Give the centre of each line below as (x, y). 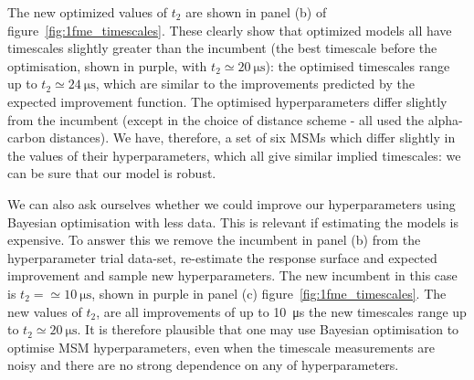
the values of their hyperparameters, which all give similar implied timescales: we (234, 155)
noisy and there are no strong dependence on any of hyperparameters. (203, 365)
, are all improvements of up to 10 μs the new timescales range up (281, 311)
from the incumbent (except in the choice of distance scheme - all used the (216, 119)
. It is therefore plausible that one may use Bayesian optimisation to (268, 329)
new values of (45, 311)
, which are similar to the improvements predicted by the (255, 84)
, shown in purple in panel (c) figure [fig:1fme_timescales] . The (269, 293)
